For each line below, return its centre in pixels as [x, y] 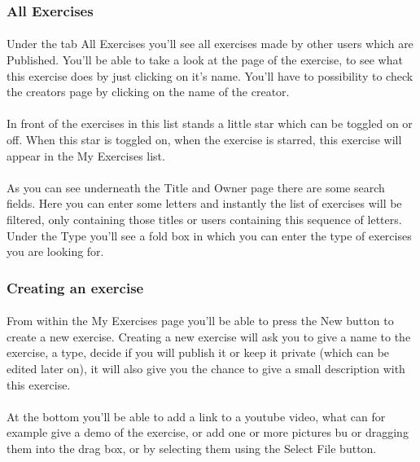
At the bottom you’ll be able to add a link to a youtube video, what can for [196, 416]
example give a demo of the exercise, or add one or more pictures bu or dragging [208, 432]
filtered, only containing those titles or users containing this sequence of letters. [204, 219]
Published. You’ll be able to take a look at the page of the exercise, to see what [205, 60]
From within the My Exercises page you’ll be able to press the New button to [200, 321]
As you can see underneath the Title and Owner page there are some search [196, 187]
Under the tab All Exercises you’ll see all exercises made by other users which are [210, 44]
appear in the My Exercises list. [86, 155]
